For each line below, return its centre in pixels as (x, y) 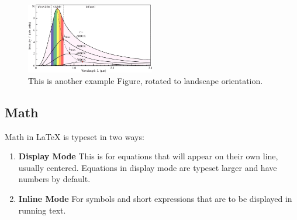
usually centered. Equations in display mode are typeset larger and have (148, 167)
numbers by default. (54, 179)
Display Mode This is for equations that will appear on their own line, (148, 156)
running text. (42, 210)
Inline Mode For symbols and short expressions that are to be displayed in (155, 198)
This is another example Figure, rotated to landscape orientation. (146, 80)
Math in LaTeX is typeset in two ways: (75, 136)
